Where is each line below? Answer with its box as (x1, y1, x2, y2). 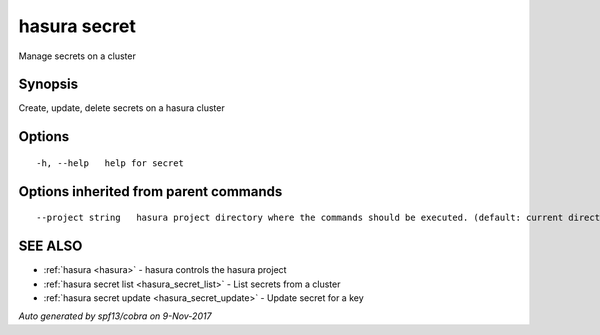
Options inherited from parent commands (18, 183, 283, 200)
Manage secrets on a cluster (18, 50, 137, 62)
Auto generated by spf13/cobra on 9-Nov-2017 (18, 310, 212, 322)
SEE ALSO (18, 238, 83, 255)
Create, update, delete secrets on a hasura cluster (18, 102, 225, 114)
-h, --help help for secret (36, 157, 185, 169)
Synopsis (18, 76, 79, 93)
